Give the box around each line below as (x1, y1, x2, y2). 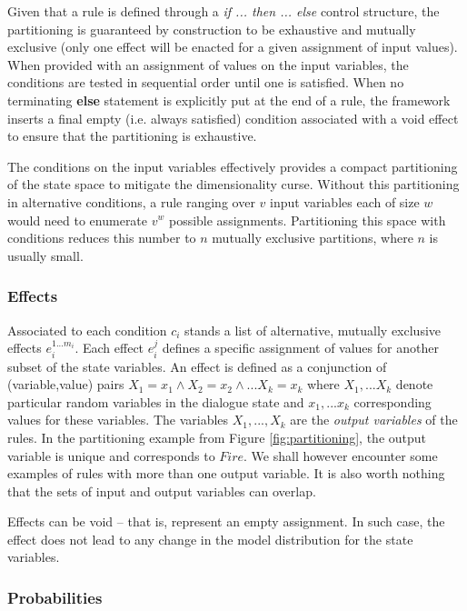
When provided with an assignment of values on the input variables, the (7, 55, 409, 74)
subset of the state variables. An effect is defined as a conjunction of (7, 356, 387, 376)
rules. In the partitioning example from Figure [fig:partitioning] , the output (7, 427, 427, 446)
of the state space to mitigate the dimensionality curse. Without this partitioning (7, 175, 460, 194)
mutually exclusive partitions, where (212, 228, 413, 247)
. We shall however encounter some (243, 446, 438, 465)
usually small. (7, 245, 84, 265)
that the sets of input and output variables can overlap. (7, 481, 316, 500)
